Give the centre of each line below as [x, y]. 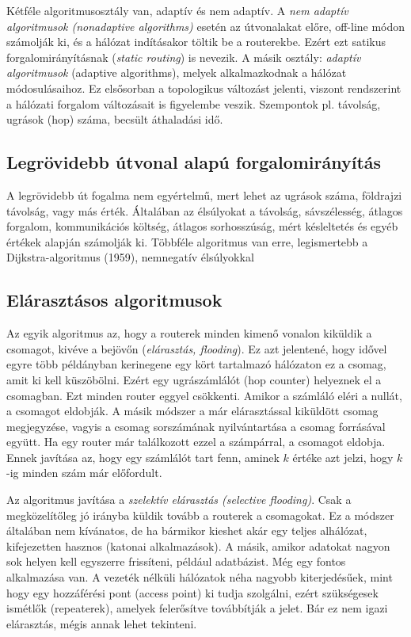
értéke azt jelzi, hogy [343, 457]
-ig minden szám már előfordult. [84, 473]
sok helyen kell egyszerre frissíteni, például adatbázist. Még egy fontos [176, 561]
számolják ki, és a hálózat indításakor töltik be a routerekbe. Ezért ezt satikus [196, 42]
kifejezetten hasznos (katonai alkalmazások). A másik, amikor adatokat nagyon [198, 545]
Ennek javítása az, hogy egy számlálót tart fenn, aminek [143, 457]
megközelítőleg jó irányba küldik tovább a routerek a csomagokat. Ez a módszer [200, 515]
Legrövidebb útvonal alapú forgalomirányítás [194, 162]
